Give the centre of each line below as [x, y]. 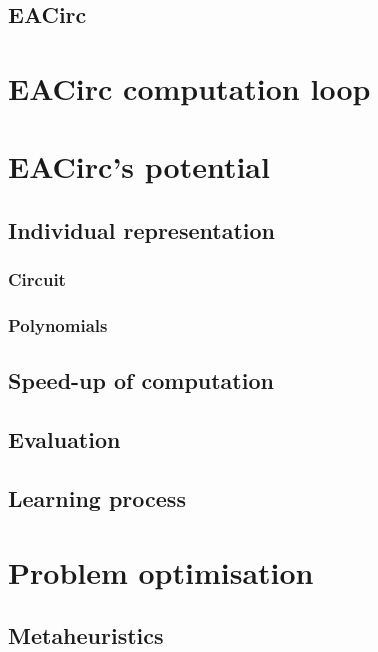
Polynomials [58, 325]
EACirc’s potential [139, 166]
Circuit [37, 279]
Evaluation [64, 439]
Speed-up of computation [141, 380]
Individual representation [141, 229]
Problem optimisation [161, 571]
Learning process [97, 497]
